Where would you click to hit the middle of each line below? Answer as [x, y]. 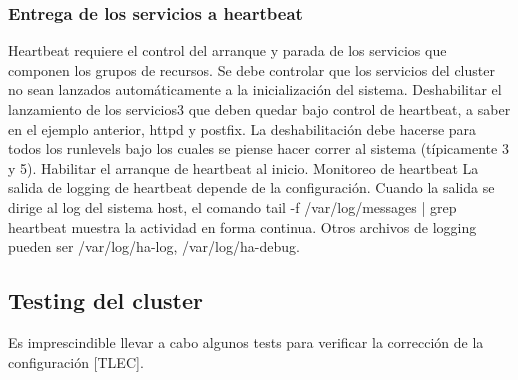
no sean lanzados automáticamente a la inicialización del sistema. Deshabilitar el [255, 89]
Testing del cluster [106, 300]
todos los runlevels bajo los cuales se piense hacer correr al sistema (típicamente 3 [258, 148]
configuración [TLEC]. [76, 361]
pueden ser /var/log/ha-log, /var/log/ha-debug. [154, 246]
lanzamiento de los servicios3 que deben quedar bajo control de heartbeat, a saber [259, 109]
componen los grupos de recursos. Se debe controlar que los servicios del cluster [251, 69]
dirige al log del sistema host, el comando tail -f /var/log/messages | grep [232, 206]
